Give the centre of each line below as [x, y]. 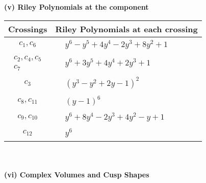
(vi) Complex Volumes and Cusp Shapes [77, 175]
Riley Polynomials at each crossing [126, 29]
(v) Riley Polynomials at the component [76, 7]
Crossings [28, 29]
